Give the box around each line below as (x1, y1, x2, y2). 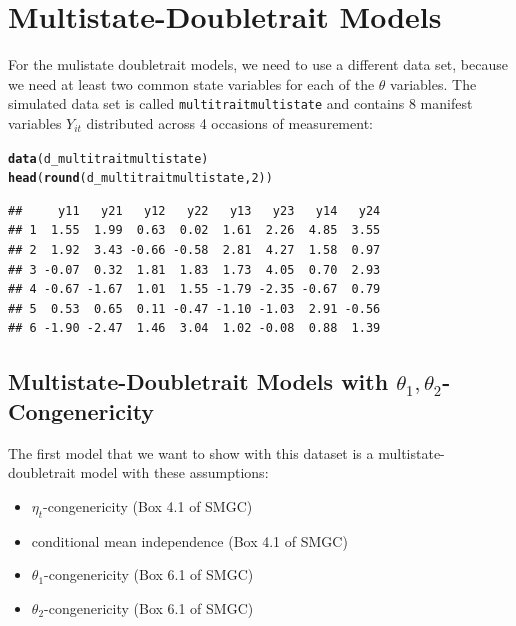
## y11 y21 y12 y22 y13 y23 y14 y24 (8, 203, 381, 218)
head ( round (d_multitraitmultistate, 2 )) (8, 171, 273, 186)
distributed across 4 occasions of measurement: (86, 112, 373, 133)
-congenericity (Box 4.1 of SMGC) (43, 495, 253, 516)
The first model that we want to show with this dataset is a (8, 442, 374, 463)
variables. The (390, 73, 477, 94)
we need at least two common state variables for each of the (8, 73, 375, 94)
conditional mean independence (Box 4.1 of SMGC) (31, 530, 348, 551)
